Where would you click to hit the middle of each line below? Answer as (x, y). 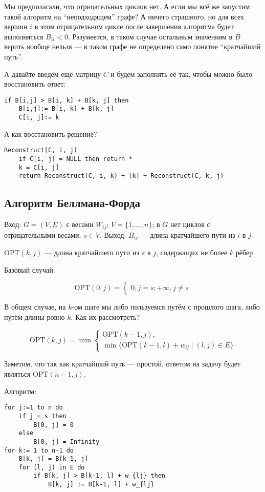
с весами (80, 224)
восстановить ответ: (35, 84)
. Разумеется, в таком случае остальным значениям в (150, 36)
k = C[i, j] (39, 167)
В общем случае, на (35, 307)
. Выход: (113, 234)
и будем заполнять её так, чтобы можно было (182, 74)
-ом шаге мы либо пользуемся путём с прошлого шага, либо (166, 307)
